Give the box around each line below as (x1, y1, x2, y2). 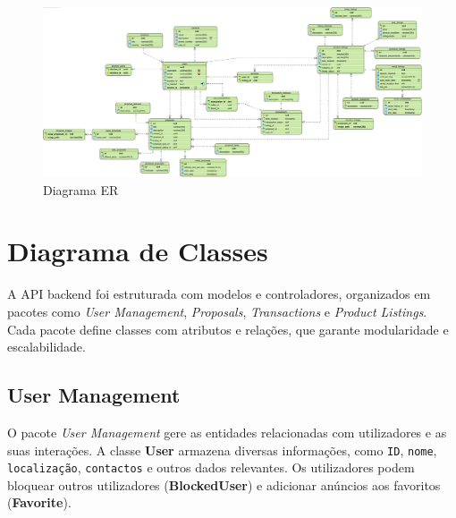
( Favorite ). (7, 493, 72, 512)
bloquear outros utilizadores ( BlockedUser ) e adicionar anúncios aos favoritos (7, 475, 441, 494)
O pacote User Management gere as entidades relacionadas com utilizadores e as (7, 422, 447, 441)
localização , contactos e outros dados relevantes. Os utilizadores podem (7, 458, 415, 477)
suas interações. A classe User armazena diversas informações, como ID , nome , (7, 440, 437, 459)
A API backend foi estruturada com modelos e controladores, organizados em (7, 284, 431, 303)
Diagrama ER (43, 180, 119, 199)
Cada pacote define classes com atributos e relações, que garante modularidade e (7, 319, 449, 338)
